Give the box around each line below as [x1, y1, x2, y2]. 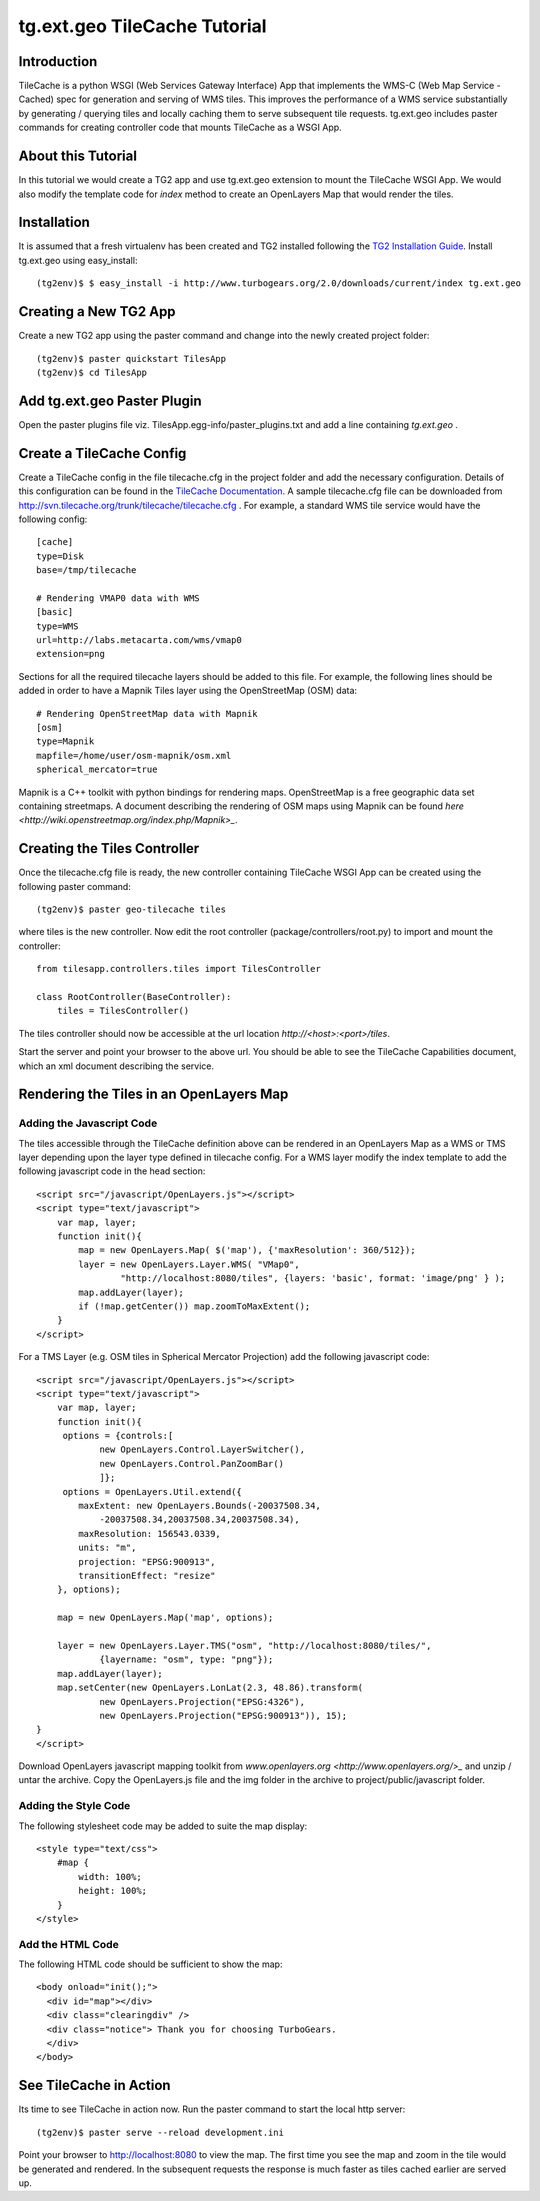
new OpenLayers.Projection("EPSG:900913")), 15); [99, 1710, 348, 1721]
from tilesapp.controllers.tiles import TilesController [36, 963, 322, 975]
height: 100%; [78, 1885, 148, 1897]
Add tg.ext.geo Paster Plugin [18, 392, 202, 409]
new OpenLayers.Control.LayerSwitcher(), [99, 1444, 305, 1455]
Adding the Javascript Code [18, 1116, 158, 1130]
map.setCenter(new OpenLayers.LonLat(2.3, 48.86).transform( [56, 1682, 364, 1694]
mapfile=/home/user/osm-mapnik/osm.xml [36, 750, 232, 761]
